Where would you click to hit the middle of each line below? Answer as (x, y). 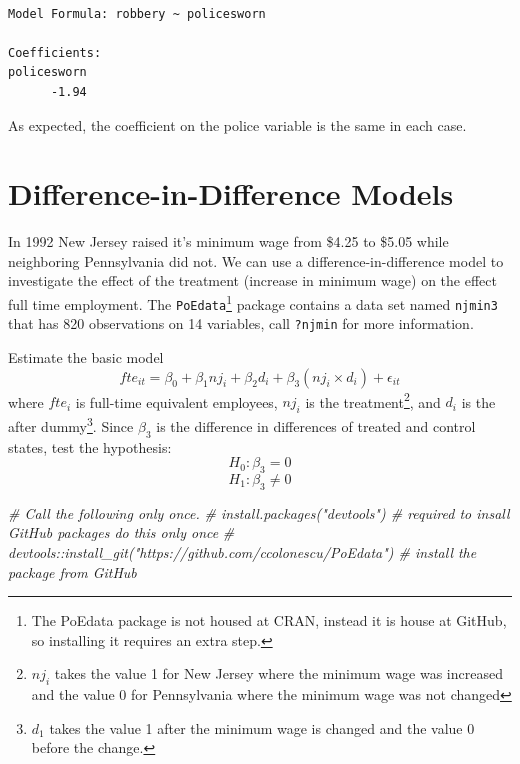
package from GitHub (72, 571)
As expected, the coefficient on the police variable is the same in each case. (237, 124)
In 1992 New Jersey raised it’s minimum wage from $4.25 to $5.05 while (228, 241)
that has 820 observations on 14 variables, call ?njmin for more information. (241, 323)
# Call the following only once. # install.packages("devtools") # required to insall (259, 512)
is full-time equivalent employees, (176, 401)
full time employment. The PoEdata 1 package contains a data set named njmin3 (253, 302)
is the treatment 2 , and (373, 400)
